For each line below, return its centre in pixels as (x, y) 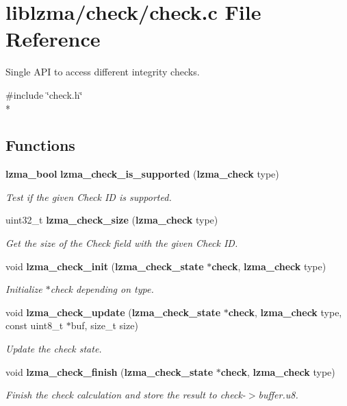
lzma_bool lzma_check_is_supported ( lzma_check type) (142, 174)
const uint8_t (35, 325)
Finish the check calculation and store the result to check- (126, 395)
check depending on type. (102, 289)
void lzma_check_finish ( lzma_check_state (110, 371)
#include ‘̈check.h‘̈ (44, 94)
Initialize (24, 289)
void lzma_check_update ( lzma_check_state (113, 312)
